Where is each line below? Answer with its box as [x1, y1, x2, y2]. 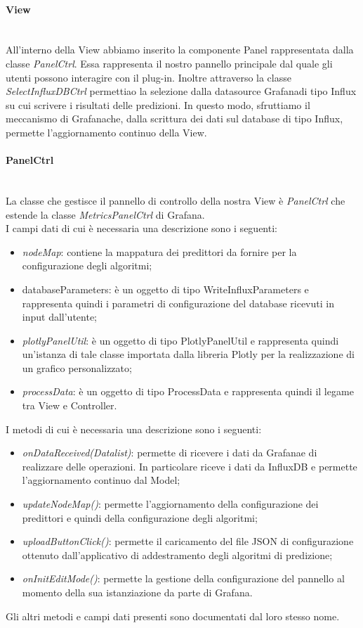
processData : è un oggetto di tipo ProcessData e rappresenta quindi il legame [22, 384, 354, 399]
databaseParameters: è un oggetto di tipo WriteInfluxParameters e [22, 281, 309, 296]
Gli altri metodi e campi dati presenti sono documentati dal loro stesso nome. [6, 608, 340, 623]
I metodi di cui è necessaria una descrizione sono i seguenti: [6, 421, 262, 436]
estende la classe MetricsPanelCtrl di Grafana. [6, 207, 205, 222]
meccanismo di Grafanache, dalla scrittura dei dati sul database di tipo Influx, [6, 111, 343, 126]
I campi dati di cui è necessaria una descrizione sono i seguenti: [6, 221, 277, 236]
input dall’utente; [22, 309, 98, 324]
